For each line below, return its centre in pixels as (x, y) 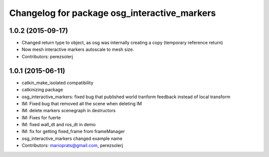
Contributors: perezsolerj (47, 56)
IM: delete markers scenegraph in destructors (68, 111)
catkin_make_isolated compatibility (58, 83)
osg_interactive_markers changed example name (72, 138)
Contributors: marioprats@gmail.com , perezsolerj (72, 146)
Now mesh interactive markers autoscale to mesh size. (78, 49)
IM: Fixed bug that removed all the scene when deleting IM (82, 103)
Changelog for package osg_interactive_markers (113, 13)
